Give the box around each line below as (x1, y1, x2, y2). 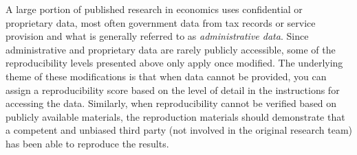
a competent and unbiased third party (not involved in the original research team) (6, 123, 352, 137)
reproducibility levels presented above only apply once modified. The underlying (6, 56, 343, 70)
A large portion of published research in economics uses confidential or (6, 2, 303, 16)
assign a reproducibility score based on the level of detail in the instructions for (6, 82, 340, 97)
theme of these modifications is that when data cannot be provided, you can (6, 69, 327, 83)
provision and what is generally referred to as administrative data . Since (6, 29, 309, 43)
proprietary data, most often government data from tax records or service (6, 15, 316, 29)
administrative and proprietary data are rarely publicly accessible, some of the (6, 42, 336, 56)
